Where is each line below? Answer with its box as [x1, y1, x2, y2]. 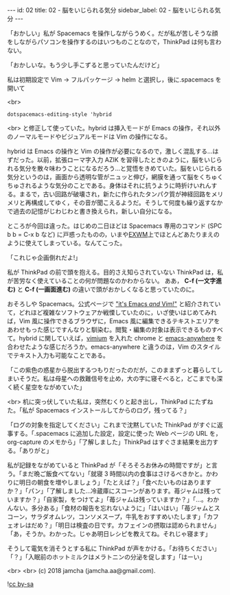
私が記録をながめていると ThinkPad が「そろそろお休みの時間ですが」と [7, 461, 211, 469]
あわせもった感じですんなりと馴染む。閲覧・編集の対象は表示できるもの [7, 325, 211, 334]
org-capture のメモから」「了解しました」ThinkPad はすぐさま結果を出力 [7, 438, 213, 446]
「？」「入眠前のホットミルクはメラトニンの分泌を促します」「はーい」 [7, 553, 206, 561]
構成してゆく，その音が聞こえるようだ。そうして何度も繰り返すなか [30, 198, 223, 207]
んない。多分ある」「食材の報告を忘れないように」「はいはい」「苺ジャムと [7, 504, 215, 512]
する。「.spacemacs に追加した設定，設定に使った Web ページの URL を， [12, 430, 222, 437]
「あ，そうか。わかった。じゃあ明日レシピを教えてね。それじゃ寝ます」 [7, 530, 211, 537]
